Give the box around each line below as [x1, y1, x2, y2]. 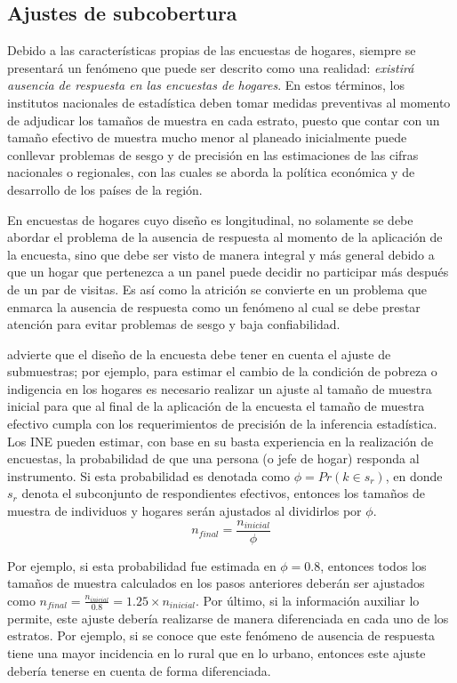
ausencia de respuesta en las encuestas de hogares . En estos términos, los [7, 76, 405, 94]
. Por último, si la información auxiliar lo [196, 591, 420, 609]
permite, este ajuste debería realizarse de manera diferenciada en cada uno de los [7, 608, 449, 627]
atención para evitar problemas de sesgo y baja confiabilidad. [7, 315, 341, 333]
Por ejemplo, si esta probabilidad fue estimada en [7, 556, 277, 575]
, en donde [385, 466, 443, 485]
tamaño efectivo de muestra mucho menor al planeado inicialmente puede [7, 128, 407, 147]
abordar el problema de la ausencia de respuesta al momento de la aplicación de [7, 228, 443, 246]
